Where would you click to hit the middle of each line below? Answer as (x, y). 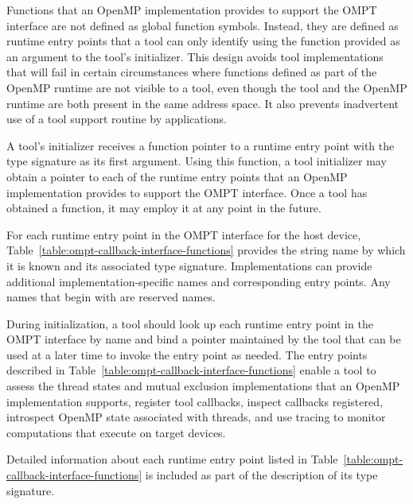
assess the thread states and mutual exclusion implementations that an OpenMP (203, 386)
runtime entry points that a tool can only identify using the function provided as (203, 41)
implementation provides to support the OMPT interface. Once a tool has (187, 192)
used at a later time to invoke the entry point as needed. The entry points (187, 354)
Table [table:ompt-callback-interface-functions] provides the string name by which (206, 250)
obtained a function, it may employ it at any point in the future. (164, 208)
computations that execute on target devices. (116, 432)
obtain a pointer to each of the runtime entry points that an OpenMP (177, 176)
